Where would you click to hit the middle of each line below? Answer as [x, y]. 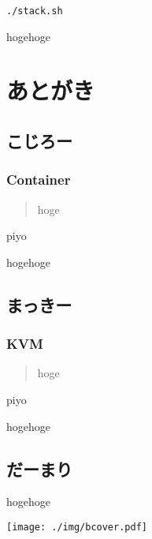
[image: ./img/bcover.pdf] [77, 527]
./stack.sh [35, 11]
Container [39, 180]
